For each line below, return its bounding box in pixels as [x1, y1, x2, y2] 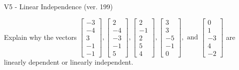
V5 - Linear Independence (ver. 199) [4, 1, 113, 11]
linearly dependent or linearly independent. [4, 56, 133, 67]
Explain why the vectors [4, 32, 77, 42]
